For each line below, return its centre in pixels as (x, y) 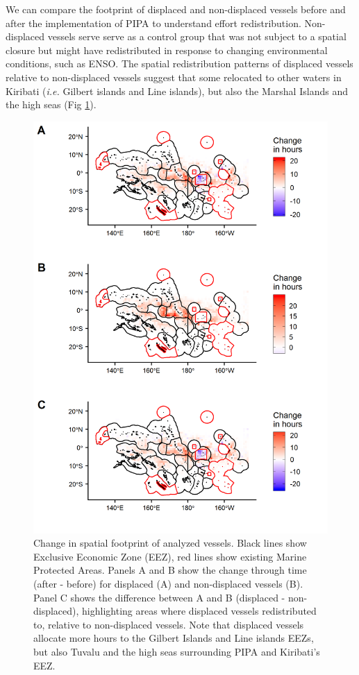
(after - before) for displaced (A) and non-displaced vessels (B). (168, 584)
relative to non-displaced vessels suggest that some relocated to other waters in (174, 77)
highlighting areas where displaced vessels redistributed (199, 611)
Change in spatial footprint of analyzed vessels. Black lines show (170, 543)
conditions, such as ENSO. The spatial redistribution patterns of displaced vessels (179, 63)
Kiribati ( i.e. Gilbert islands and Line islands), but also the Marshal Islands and (177, 91)
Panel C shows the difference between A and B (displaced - (159, 597)
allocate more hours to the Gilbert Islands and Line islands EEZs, (174, 638)
